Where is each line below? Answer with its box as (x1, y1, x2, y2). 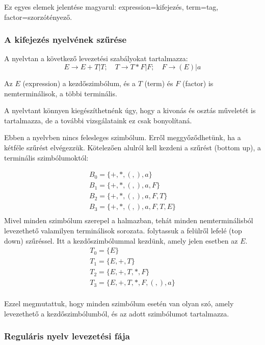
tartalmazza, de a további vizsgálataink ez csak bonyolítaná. (4, 115, 192, 125)
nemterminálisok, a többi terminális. (4, 88, 117, 98)
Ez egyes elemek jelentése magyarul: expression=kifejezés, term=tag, (4, 2, 219, 12)
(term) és (144, 78, 173, 88)
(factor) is (182, 78, 214, 88)
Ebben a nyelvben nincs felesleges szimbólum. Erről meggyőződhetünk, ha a (4, 132, 241, 143)
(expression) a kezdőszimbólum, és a (22, 78, 136, 88)
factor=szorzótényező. (4, 11, 72, 22)
